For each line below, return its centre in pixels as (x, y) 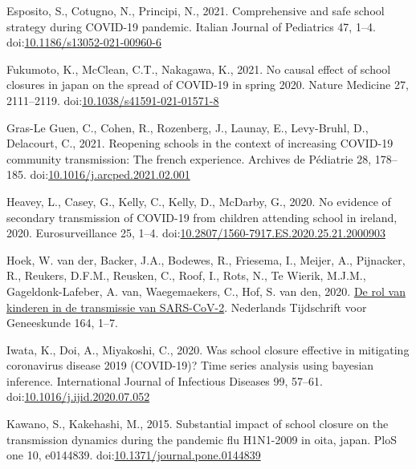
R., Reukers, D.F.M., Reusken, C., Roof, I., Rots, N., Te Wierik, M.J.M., (186, 275)
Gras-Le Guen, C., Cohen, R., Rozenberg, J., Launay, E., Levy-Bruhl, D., (188, 127)
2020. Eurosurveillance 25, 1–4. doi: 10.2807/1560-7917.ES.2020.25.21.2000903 (196, 233)
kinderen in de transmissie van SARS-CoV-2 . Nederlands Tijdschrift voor (187, 307)
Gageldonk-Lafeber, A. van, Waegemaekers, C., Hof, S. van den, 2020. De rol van (206, 291)
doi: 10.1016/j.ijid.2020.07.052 (78, 396)
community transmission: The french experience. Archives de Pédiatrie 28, (189, 158)
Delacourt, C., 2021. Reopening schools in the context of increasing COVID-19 (200, 143)
